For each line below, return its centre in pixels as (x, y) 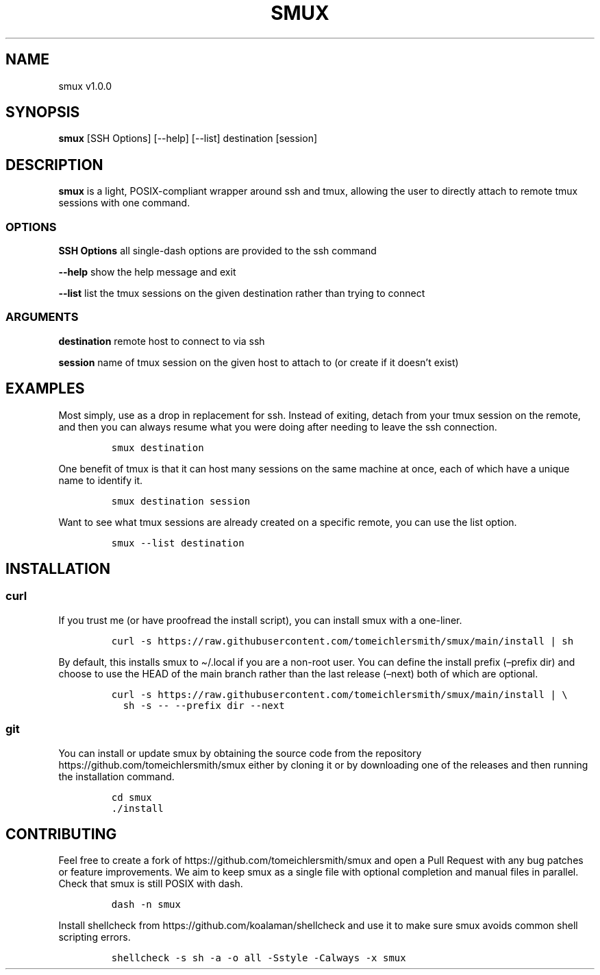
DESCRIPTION (54, 165)
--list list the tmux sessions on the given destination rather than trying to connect (242, 293)
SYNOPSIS (43, 112)
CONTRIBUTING (61, 834)
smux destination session (181, 501)
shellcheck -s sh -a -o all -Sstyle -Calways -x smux (259, 958)
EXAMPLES (45, 389)
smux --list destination (178, 543)
